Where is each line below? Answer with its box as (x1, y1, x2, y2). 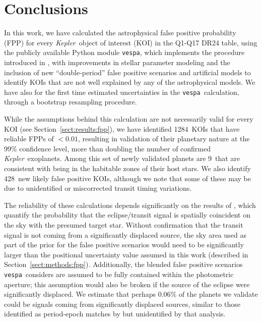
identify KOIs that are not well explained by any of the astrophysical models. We (4, 77, 255, 87)
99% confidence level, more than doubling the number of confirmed (4, 143, 211, 153)
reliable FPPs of (4, 133, 54, 144)
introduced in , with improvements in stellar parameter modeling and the (4, 57, 230, 67)
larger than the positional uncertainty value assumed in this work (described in (4, 249, 248, 259)
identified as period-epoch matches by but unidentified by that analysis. (4, 308, 226, 319)
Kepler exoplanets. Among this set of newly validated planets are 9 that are (4, 153, 240, 164)
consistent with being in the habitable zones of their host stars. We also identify (4, 163, 251, 173)
